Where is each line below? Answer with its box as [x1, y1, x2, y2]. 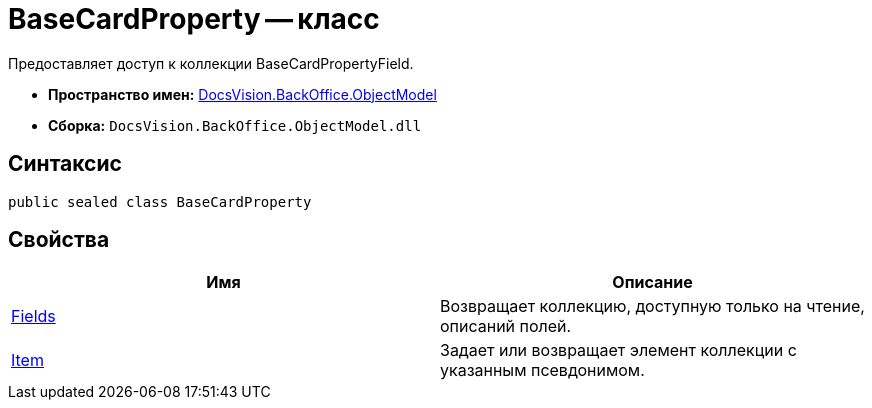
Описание [612, 272, 693, 293]
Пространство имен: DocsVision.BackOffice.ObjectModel [48, 85, 437, 103]
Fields [11, 306, 56, 327]
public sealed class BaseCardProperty [8, 193, 312, 210]
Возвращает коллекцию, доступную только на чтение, [440, 296, 865, 317]
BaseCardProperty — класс [8, 2, 380, 36]
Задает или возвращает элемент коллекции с [440, 340, 797, 361]
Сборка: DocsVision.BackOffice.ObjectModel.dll [48, 116, 422, 134]
